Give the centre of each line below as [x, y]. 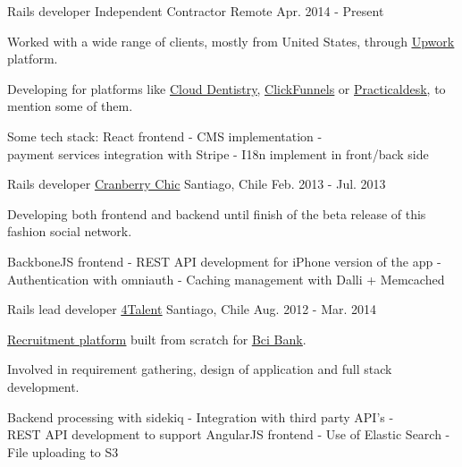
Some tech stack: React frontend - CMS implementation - [165, 136]
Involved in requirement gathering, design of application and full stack [200, 369]
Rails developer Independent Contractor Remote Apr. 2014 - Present [196, 11]
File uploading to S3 [63, 451]
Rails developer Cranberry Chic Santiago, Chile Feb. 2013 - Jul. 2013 [197, 184]
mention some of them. [70, 106]
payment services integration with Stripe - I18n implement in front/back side [218, 153]
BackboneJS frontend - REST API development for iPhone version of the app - [224, 261]
